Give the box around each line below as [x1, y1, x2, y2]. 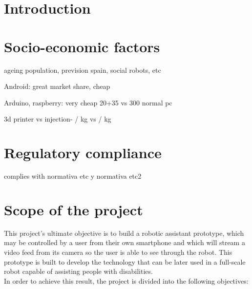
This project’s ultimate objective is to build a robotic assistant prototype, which [4, 227, 244, 238]
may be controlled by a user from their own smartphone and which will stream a [4, 237, 245, 248]
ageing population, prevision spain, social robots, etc [4, 64, 161, 75]
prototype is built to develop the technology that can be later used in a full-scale [4, 256, 246, 267]
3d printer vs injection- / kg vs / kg [4, 114, 111, 124]
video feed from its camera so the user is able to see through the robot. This [4, 247, 232, 257]
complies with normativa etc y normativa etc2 [4, 171, 142, 181]
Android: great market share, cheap [4, 81, 110, 91]
